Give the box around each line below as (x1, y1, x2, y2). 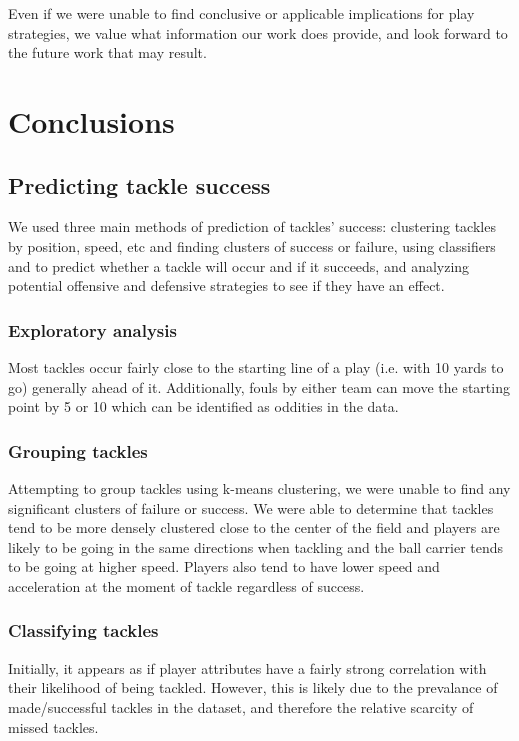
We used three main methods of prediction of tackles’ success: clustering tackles (8, 216, 496, 237)
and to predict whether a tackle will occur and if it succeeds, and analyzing (8, 255, 470, 276)
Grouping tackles (8, 438, 148, 463)
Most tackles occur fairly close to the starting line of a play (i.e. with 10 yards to (8, 356, 504, 377)
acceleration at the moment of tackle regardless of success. (8, 575, 365, 596)
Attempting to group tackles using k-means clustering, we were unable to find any (8, 477, 511, 498)
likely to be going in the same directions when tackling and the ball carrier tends (8, 536, 504, 557)
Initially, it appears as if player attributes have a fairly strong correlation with (8, 657, 487, 678)
